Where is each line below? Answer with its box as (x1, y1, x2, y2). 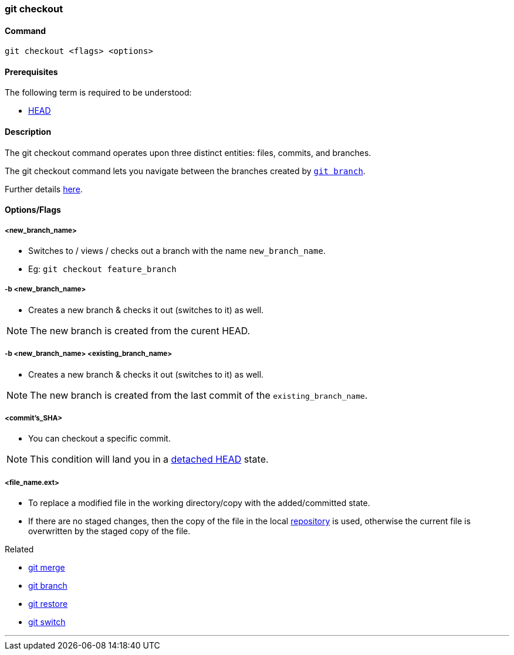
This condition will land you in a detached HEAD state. (30, 453, 269, 466)
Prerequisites (5, 66, 58, 77)
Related (5, 544, 34, 555)
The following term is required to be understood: (5, 87, 192, 98)
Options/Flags (5, 205, 61, 215)
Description (5, 127, 52, 137)
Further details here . (5, 184, 83, 194)
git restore (28, 599, 68, 609)
